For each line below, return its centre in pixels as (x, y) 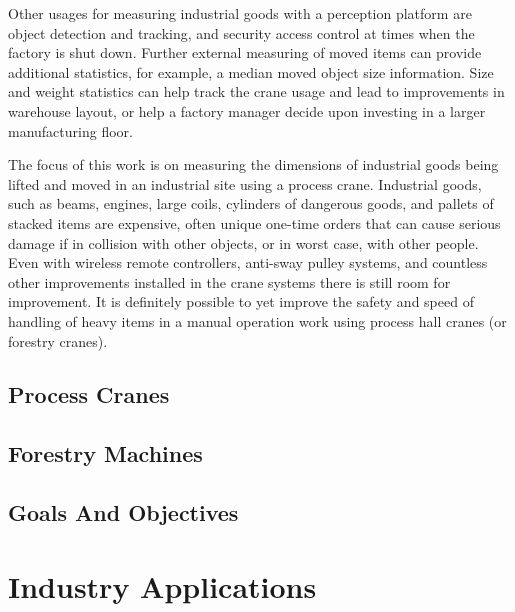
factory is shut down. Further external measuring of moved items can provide (245, 52)
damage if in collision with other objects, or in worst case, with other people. (243, 242)
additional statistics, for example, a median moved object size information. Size (251, 71)
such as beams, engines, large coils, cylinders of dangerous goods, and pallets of (251, 203)
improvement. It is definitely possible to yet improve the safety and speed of (241, 301)
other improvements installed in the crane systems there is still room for (229, 281)
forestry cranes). (58, 340)
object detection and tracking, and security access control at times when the (241, 32)
